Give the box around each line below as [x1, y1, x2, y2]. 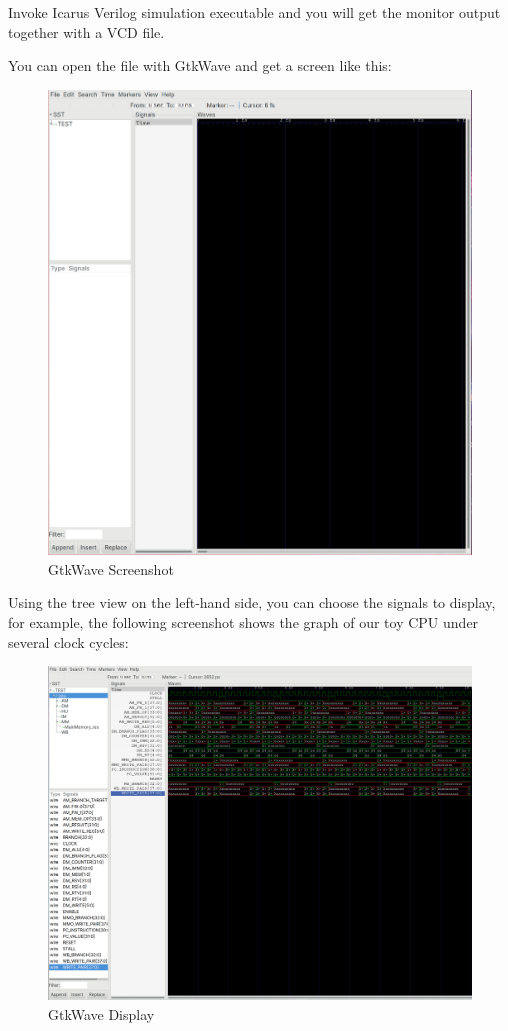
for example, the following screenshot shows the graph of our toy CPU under [8, 611, 479, 632]
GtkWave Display [48, 1003, 155, 1024]
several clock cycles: [8, 631, 129, 652]
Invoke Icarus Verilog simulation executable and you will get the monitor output [8, 2, 501, 22]
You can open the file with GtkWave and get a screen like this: [8, 55, 392, 76]
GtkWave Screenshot [48, 558, 174, 579]
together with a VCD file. [8, 21, 165, 42]
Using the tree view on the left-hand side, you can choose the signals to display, [8, 592, 496, 613]
